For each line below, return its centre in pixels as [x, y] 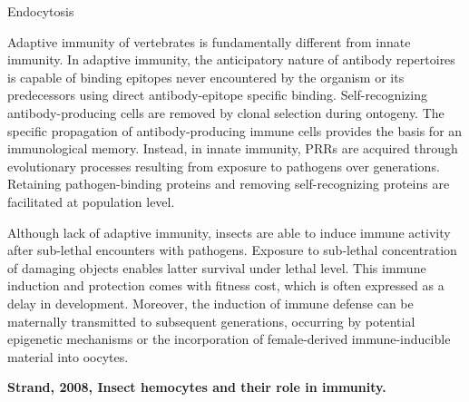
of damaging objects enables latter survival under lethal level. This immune [217, 267]
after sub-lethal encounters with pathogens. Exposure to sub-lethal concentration [232, 250]
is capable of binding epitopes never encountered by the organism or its [206, 77]
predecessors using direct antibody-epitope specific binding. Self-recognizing [217, 95]
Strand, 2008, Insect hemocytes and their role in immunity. [197, 387]
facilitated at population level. [91, 201]
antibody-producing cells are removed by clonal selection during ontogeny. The [226, 112]
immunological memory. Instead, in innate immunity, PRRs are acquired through [233, 148]
